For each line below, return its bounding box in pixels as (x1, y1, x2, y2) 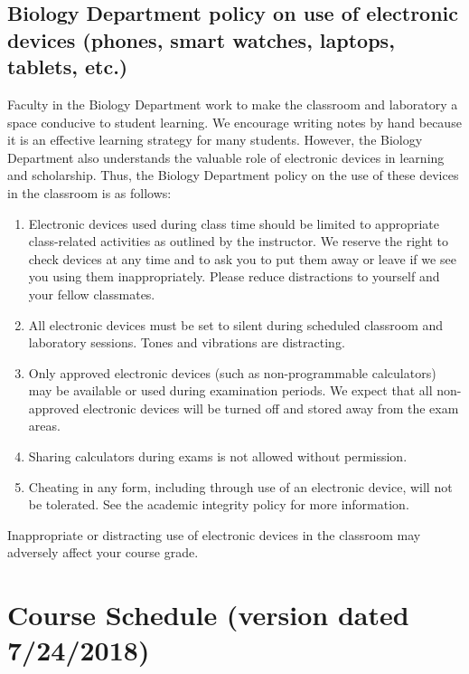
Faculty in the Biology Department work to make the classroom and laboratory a (7, 94, 458, 113)
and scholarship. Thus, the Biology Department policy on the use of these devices (7, 166, 459, 185)
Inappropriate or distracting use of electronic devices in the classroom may (7, 525, 421, 544)
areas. (28, 416, 61, 435)
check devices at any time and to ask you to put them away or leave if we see (28, 249, 456, 268)
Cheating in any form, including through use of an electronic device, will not (28, 477, 453, 496)
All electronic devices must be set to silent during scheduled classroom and (28, 315, 444, 334)
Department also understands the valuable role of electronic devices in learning (7, 147, 445, 166)
